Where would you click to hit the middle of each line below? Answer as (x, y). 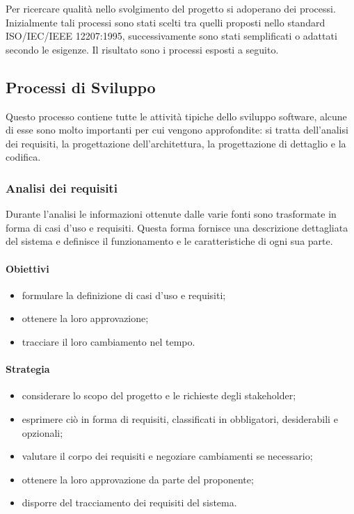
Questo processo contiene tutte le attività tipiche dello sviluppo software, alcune (176, 116)
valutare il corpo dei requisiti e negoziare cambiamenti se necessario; (167, 456)
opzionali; (42, 432)
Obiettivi (27, 268)
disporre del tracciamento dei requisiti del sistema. (129, 503)
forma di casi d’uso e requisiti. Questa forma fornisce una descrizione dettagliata (177, 227)
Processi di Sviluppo (81, 87)
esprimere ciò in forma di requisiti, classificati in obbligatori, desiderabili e (180, 418)
